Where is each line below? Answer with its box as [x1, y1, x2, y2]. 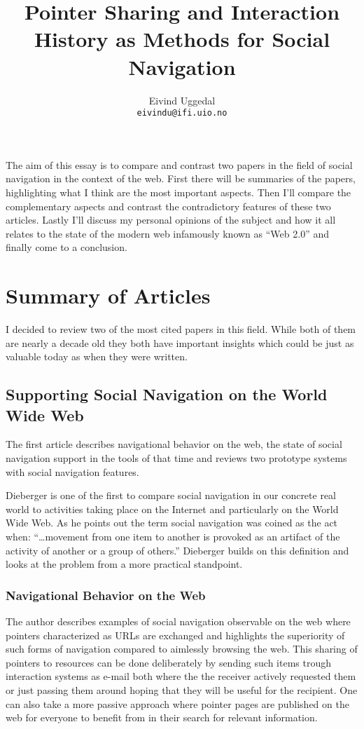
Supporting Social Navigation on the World [6, 383, 328, 405]
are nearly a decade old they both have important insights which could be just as [6, 335, 354, 350]
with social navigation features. [6, 464, 139, 479]
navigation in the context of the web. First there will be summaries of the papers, [6, 171, 356, 186]
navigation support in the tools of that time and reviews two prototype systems [6, 451, 347, 465]
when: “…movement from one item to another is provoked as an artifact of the [6, 529, 340, 543]
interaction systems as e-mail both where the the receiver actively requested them [6, 669, 356, 683]
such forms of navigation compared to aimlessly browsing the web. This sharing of [6, 641, 358, 656]
